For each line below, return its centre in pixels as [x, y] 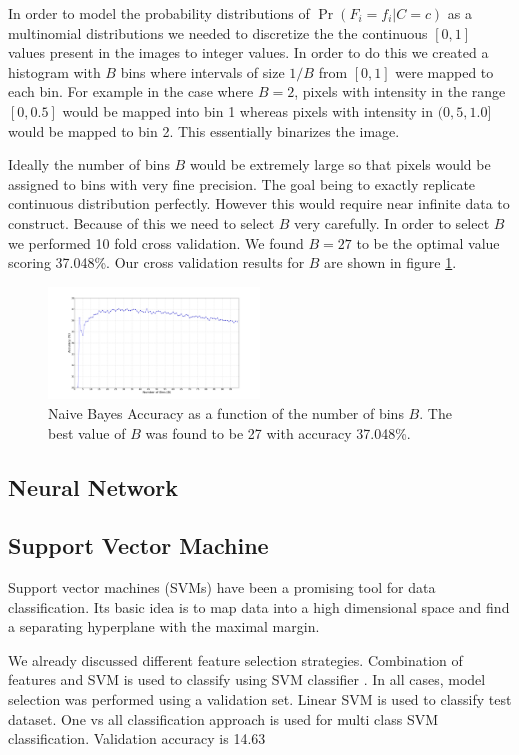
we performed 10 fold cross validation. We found [156, 242]
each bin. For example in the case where [131, 91]
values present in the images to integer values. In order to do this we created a [248, 52]
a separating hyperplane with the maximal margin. [164, 626]
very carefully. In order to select [392, 222]
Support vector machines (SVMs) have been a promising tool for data [222, 587]
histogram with [54, 71]
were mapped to [444, 71]
